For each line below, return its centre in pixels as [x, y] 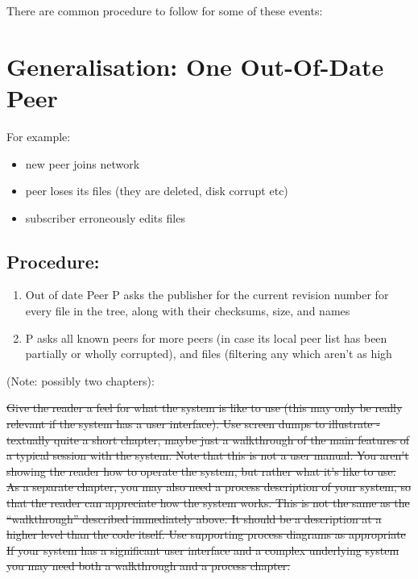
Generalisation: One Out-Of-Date [195, 66]
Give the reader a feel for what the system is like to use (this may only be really [205, 408]
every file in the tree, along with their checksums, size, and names [188, 311]
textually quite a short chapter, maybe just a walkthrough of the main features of [208, 439]
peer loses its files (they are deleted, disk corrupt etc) [157, 191]
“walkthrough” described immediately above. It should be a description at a [194, 518]
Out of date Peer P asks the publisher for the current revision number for [207, 295]
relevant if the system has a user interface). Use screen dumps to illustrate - [193, 424]
